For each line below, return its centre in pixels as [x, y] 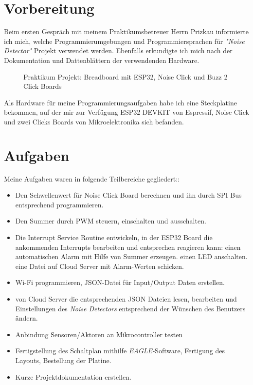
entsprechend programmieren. [59, 204]
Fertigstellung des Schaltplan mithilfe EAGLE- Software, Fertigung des [120, 351]
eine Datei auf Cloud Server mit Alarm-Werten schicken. [99, 266]
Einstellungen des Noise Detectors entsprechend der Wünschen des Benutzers [130, 308]
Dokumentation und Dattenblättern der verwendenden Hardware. [102, 60]
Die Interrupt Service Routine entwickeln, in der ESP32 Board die [114, 237]
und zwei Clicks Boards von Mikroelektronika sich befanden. [94, 121]
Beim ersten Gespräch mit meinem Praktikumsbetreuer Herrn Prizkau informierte [126, 31]
